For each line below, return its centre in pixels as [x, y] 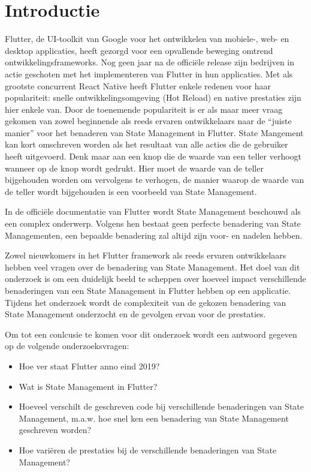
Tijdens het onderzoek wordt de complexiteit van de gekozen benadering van [146, 302]
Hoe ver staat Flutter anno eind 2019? [89, 366]
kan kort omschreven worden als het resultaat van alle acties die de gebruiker [147, 144]
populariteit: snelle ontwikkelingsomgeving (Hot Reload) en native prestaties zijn [153, 97]
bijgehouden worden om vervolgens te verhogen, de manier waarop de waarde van [155, 180]
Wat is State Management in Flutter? [88, 386]
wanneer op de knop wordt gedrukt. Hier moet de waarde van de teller [134, 168]
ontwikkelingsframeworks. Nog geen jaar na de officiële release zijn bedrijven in [150, 62]
